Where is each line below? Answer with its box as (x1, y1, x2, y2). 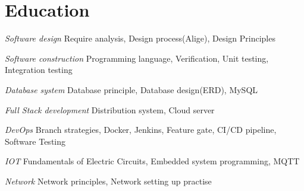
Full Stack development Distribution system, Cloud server (5, 103, 215, 116)
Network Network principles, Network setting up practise (5, 174, 212, 187)
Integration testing (5, 63, 73, 76)
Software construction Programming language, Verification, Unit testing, (5, 52, 269, 64)
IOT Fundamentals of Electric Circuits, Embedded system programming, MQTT (5, 155, 300, 167)
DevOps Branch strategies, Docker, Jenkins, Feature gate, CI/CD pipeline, (5, 123, 277, 136)
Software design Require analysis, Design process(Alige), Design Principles (5, 32, 275, 44)
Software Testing (5, 135, 66, 147)
